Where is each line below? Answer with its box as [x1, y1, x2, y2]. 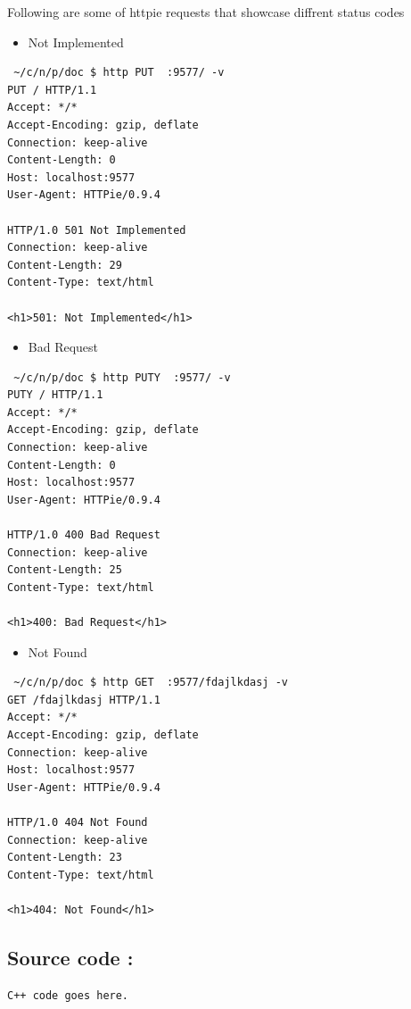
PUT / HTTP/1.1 [7, 83, 97, 96]
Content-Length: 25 [7, 563, 122, 577]
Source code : [7, 943, 134, 971]
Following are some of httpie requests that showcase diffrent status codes [7, 3, 405, 21]
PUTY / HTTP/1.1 [7, 388, 103, 402]
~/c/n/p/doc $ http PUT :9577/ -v [13, 66, 225, 79]
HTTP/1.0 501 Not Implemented [7, 223, 186, 237]
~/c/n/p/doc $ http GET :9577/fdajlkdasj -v [13, 676, 288, 689]
